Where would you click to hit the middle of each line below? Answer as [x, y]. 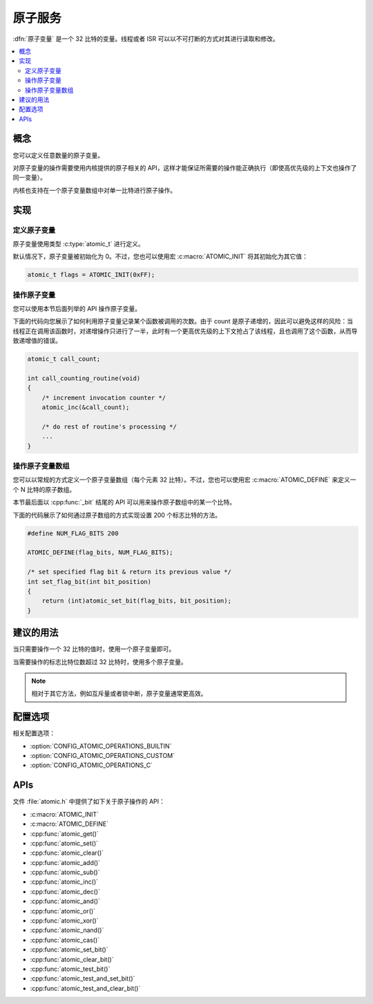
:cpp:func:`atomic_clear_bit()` [72, 959]
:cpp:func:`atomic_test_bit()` [70, 969]
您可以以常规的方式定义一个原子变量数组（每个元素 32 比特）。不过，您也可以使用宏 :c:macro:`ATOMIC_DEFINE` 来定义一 [184, 480]
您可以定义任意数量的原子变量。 [58, 155]
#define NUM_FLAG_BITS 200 [73, 533]
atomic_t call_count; [64, 359]
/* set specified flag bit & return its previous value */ [129, 572]
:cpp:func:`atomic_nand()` [67, 930]
